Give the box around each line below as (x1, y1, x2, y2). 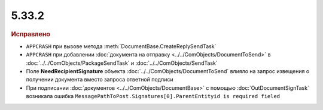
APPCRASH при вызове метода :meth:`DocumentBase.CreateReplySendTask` (26, 42, 217, 50)
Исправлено (11, 30, 50, 38)
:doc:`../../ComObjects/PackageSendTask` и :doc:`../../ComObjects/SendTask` (26, 59, 218, 67)
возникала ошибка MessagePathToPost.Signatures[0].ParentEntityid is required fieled (26, 93, 281, 100)
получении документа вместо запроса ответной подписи (26, 76, 173, 83)
